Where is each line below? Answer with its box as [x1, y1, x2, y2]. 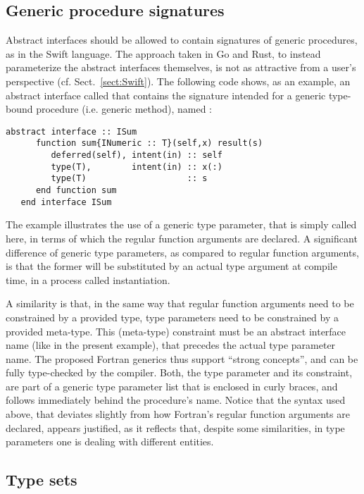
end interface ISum [20, 197, 112, 207]
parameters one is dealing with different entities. [6, 434, 214, 449]
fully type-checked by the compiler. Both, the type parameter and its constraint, [6, 365, 353, 380]
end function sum [35, 185, 117, 196]
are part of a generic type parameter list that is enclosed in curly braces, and [6, 378, 338, 393]
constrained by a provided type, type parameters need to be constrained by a [6, 309, 339, 324]
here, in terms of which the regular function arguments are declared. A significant [6, 230, 358, 245]
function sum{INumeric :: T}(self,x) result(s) [35, 138, 263, 149]
